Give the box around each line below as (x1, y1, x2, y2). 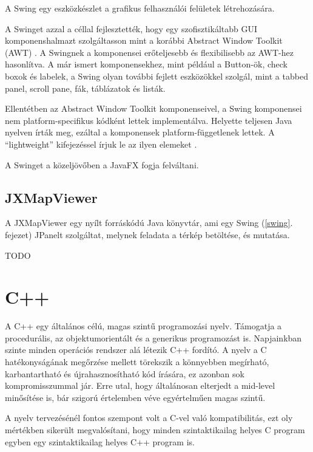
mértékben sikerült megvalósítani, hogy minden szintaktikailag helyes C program (5, 423, 305, 436)
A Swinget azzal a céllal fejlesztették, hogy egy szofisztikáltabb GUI (5, 22, 258, 35)
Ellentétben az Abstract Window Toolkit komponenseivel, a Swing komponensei (5, 102, 302, 115)
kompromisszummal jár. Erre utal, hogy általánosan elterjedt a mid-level (5, 379, 275, 392)
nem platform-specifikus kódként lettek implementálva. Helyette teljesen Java (5, 114, 292, 126)
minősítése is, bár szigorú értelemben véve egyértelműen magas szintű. (5, 391, 266, 403)
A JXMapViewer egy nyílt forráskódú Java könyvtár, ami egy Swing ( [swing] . (5, 216, 293, 229)
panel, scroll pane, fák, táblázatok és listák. (5, 81, 166, 94)
